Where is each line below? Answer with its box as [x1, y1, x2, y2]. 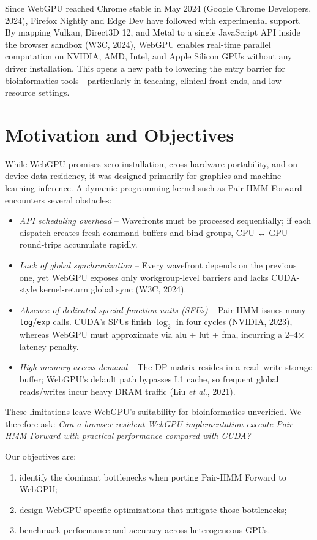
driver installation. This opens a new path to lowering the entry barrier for [5, 61, 285, 74]
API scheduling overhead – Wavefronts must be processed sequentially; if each [19, 214, 311, 227]
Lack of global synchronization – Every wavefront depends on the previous [19, 259, 297, 272]
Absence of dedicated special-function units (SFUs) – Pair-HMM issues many [19, 303, 306, 316]
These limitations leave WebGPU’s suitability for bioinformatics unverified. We [5, 405, 302, 418]
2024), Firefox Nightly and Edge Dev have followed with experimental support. [5, 13, 302, 26]
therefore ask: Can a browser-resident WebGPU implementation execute [5, 417, 274, 430]
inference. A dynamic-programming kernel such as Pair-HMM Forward [37, 181, 302, 194]
